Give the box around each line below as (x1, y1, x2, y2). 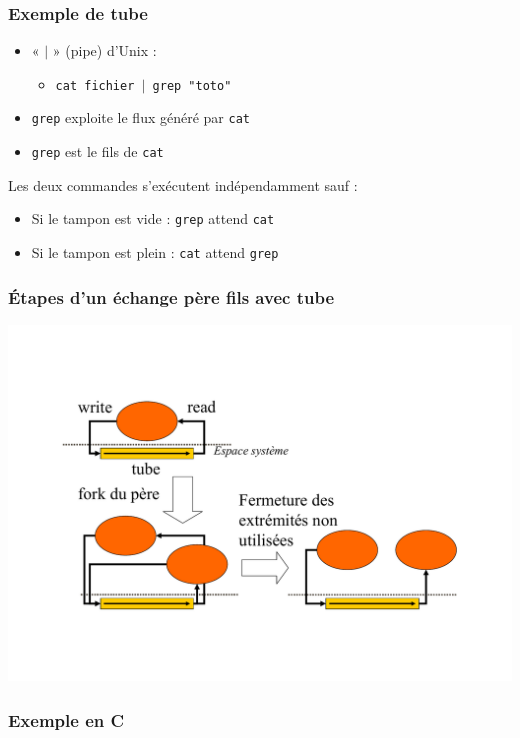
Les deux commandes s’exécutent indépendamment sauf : (8, 174, 358, 195)
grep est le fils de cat (31, 141, 164, 162)
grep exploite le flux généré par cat (31, 107, 250, 128)
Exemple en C (8, 707, 125, 732)
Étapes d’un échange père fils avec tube (8, 284, 335, 309)
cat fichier (55, 78, 135, 93)
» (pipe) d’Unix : (52, 40, 157, 61)
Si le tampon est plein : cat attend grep (31, 242, 279, 263)
